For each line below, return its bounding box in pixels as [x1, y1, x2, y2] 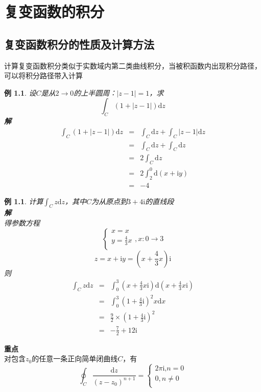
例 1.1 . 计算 [4, 195, 43, 206]
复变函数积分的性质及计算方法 [4, 36, 154, 52]
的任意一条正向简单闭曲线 [32, 353, 118, 364]
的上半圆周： [74, 87, 117, 98]
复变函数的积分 [4, 1, 105, 22]
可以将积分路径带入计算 [4, 70, 83, 81]
